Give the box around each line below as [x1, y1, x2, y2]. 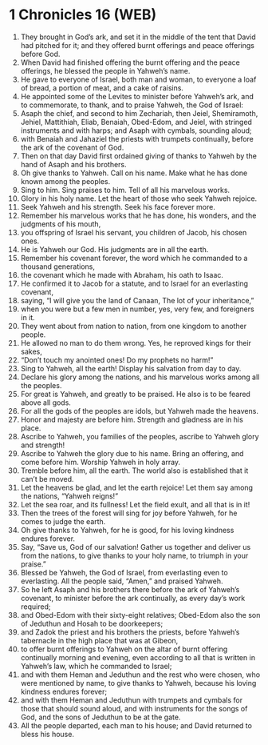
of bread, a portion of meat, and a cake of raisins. [20, 82, 184, 93]
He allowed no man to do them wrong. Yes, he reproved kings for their [20, 338, 252, 347]
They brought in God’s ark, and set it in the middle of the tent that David [20, 32, 256, 42]
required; [20, 602, 51, 611]
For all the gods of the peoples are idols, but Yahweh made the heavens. [20, 406, 258, 415]
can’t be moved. [20, 474, 74, 483]
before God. [20, 49, 61, 58]
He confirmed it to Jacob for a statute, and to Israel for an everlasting [20, 278, 249, 288]
